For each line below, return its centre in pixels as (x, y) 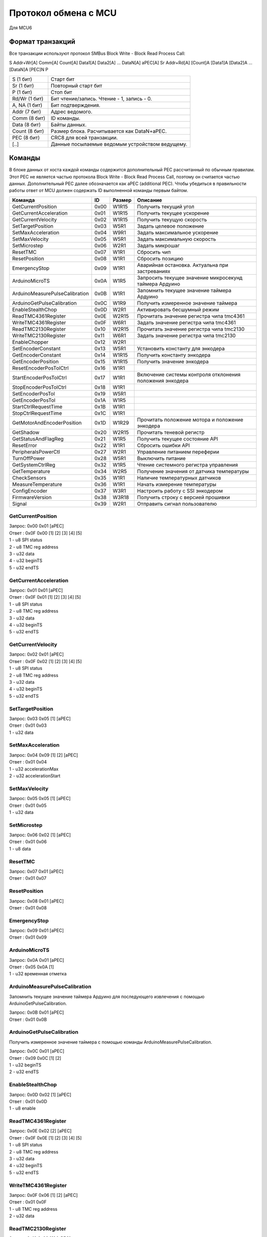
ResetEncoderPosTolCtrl (40, 368)
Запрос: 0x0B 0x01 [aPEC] (37, 1012)
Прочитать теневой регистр (171, 432)
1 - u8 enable (22, 1108)
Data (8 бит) (26, 125)
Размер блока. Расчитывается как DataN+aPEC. (109, 131)
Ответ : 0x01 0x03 (28, 725)
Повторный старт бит (76, 86)
